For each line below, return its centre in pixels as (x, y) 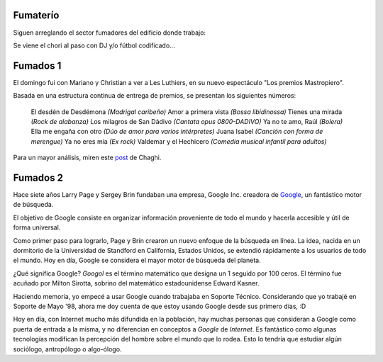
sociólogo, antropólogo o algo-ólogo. (67, 349)
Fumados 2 (38, 177)
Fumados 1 (37, 66)
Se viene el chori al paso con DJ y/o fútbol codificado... (94, 45)
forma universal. (37, 227)
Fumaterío (36, 15)
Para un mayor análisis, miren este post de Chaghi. (87, 158)
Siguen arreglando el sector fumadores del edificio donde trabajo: (109, 33)
